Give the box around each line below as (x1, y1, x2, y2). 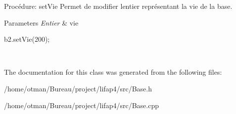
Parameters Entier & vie (4, 17, 79, 28)
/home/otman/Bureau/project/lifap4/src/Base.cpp (4, 100, 159, 110)
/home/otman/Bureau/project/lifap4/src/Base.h (4, 83, 152, 93)
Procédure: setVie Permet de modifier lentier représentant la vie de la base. (4, 1, 233, 11)
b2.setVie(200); (4, 34, 50, 44)
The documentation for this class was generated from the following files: (4, 67, 222, 77)
